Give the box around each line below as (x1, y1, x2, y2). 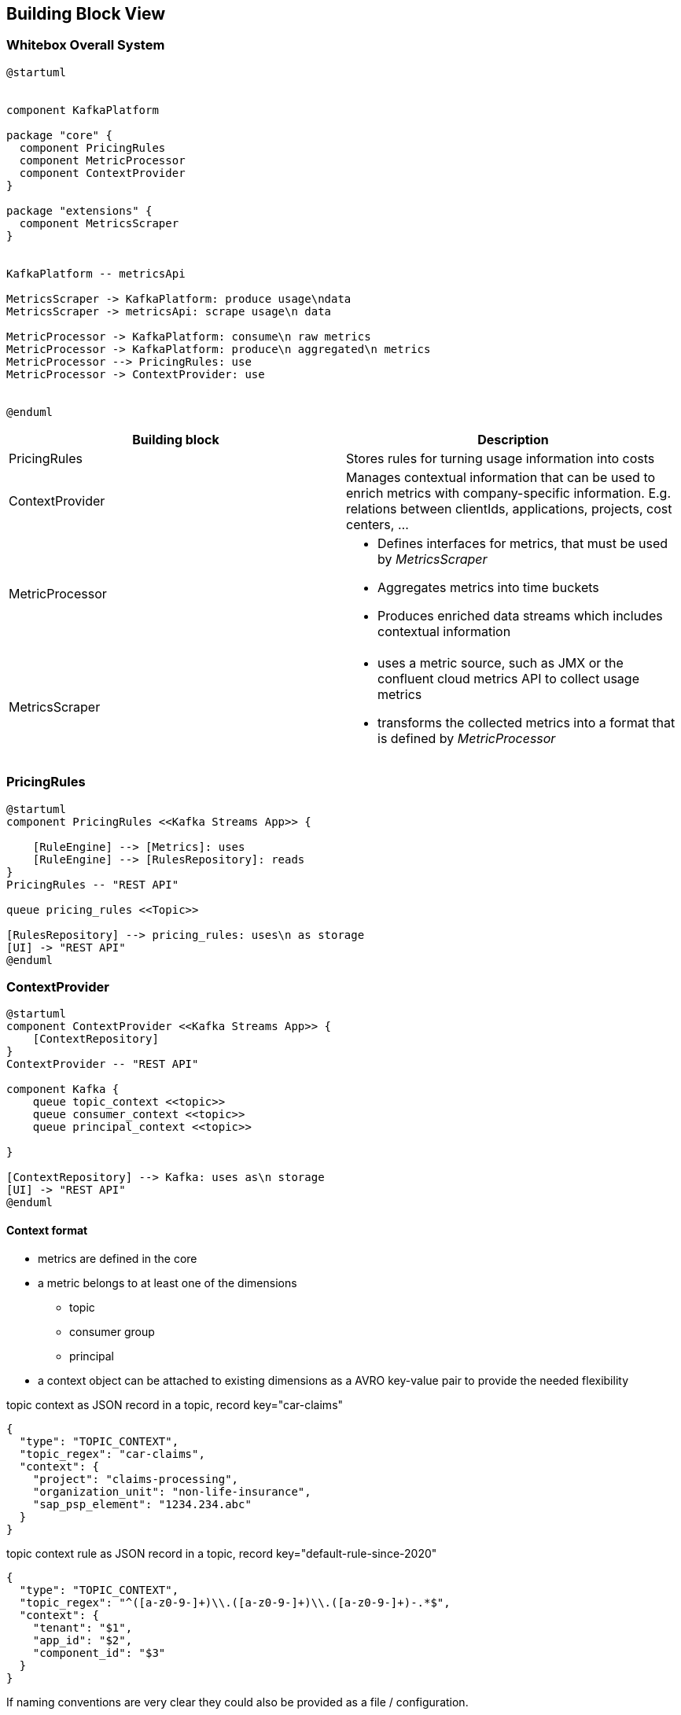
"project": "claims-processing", (32, 1472, 239, 1485)
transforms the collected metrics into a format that (377, 714, 675, 731)
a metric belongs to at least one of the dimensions (38, 1275, 297, 1290)
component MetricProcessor (19, 153, 186, 167)
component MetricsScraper (19, 216, 179, 230)
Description (477, 431, 549, 447)
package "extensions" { (6, 204, 153, 217)
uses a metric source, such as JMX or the (377, 654, 624, 671)
